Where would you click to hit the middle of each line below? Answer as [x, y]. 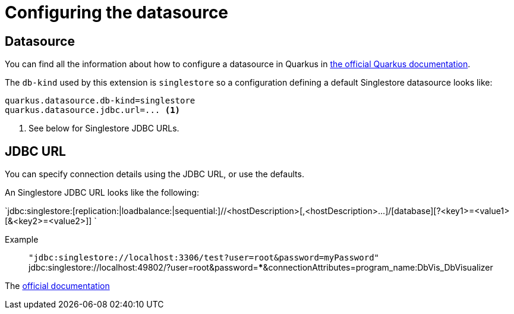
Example [22, 240]
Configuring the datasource [117, 12]
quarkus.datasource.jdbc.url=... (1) [93, 110]
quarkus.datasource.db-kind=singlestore [100, 101]
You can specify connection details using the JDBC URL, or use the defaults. [154, 174]
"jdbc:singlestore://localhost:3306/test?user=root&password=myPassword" [204, 258]
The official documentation [57, 286]
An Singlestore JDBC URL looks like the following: [102, 193]
